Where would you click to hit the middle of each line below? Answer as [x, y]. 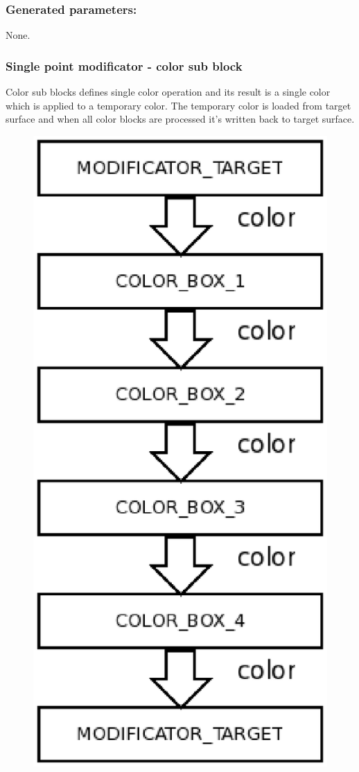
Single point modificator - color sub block [124, 65]
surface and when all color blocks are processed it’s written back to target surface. [180, 119]
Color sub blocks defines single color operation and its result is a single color [168, 92]
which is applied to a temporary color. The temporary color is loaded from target [178, 105]
